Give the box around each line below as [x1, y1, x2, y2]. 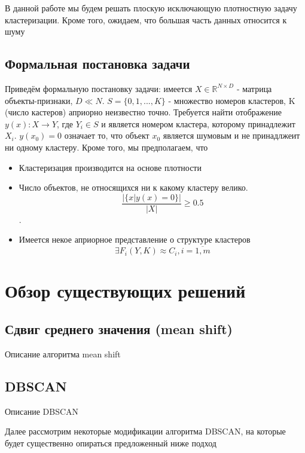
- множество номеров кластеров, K [168, 94, 295, 106]
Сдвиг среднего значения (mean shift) [5, 319, 233, 338]
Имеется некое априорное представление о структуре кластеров [19, 233, 251, 246]
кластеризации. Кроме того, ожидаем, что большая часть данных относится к [5, 13, 287, 26]
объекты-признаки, [5, 94, 73, 106]
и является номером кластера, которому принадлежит [101, 117, 295, 130]
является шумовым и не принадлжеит [163, 129, 300, 142]
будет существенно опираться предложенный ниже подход [5, 436, 216, 449]
